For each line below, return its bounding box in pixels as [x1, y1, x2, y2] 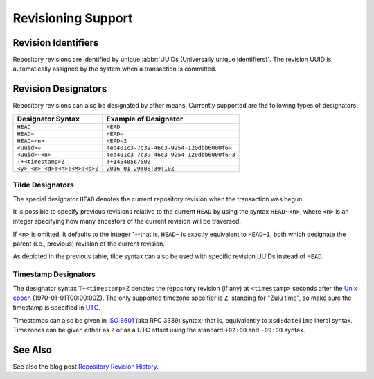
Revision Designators [12, 83, 107, 95]
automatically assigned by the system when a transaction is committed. [12, 65, 217, 73]
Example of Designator [106, 114, 184, 124]
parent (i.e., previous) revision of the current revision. [12, 239, 166, 248]
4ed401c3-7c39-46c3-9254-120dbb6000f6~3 [106, 151, 235, 158]
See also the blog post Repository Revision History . [12, 362, 159, 371]
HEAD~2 [106, 137, 127, 144]
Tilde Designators [12, 180, 74, 190]
